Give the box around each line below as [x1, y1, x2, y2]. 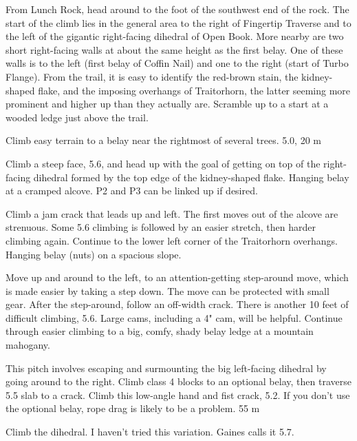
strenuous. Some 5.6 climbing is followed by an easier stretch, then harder [6, 220, 316, 234]
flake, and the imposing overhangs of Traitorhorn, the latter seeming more [38, 83, 351, 97]
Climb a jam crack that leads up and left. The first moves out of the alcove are [6, 206, 338, 220]
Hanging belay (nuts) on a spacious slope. [6, 247, 182, 261]
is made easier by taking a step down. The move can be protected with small [6, 283, 329, 298]
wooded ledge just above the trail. [6, 110, 149, 124]
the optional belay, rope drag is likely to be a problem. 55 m [6, 401, 260, 416]
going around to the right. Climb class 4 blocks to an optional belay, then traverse [6, 374, 351, 389]
